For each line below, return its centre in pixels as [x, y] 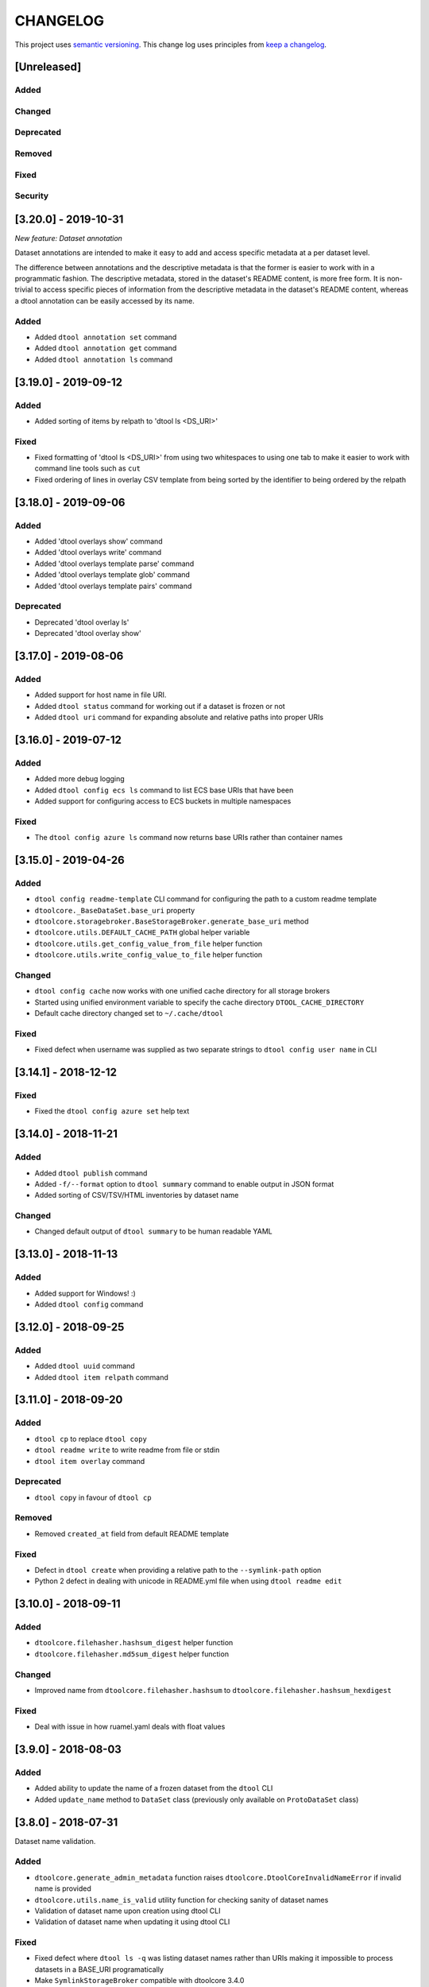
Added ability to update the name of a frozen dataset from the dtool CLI [154, 1788]
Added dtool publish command [91, 1173]
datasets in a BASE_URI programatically [99, 1969]
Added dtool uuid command [85, 1366]
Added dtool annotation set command [106, 337]
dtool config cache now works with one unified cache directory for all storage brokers [182, 991]
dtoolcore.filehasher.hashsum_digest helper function [134, 1643]
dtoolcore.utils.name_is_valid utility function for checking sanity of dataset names [182, 1900]
